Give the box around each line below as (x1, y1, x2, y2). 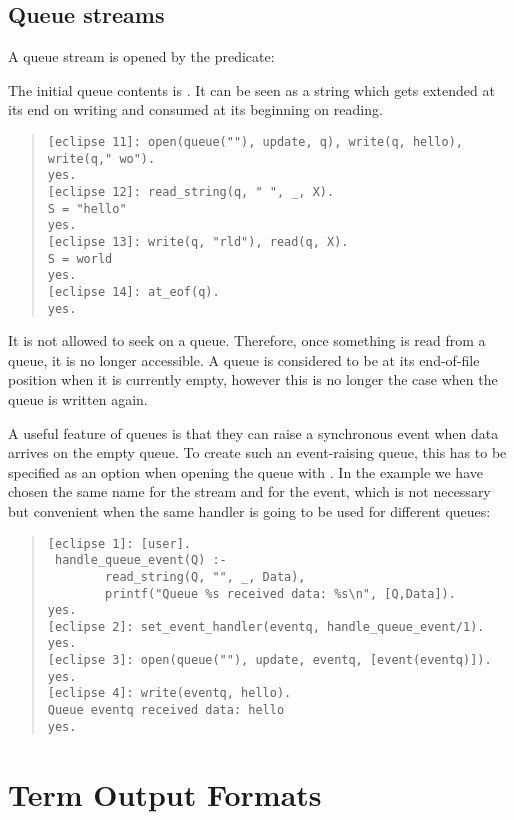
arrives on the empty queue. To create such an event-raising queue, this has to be (8, 442, 507, 463)
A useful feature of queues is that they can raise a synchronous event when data (8, 422, 499, 443)
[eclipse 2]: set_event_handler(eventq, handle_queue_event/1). (47, 619, 485, 634)
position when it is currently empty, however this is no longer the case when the (8, 369, 498, 390)
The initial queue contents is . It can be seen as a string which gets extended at (8, 79, 495, 100)
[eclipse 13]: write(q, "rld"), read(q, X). (47, 234, 349, 249)
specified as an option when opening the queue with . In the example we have (8, 461, 483, 482)
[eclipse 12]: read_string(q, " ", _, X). (47, 184, 335, 199)
